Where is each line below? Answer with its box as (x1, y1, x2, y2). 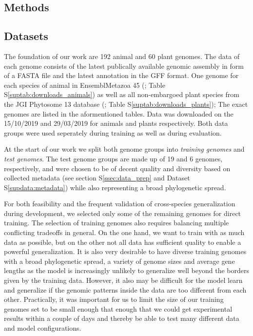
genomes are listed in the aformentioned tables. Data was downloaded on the (4, 108, 234, 119)
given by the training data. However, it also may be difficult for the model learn (4, 275, 243, 285)
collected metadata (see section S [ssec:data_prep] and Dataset (4, 173, 190, 183)
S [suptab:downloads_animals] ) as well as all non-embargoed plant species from (4, 89, 239, 99)
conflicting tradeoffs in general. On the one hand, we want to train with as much (4, 227, 245, 237)
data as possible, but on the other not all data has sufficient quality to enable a (4, 237, 241, 247)
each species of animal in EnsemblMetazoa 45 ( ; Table (4, 79, 165, 90)
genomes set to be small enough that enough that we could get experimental (4, 303, 233, 314)
